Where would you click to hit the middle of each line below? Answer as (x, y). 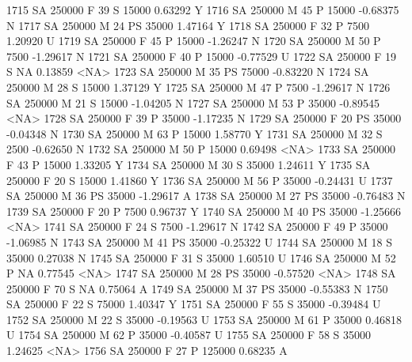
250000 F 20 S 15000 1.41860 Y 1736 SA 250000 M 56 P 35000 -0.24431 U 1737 (200, 180)
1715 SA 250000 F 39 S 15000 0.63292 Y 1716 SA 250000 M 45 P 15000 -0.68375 (203, 9)
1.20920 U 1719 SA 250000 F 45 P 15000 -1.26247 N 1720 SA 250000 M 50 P (194, 41)
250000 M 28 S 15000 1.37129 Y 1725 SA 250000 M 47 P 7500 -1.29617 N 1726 (198, 87)
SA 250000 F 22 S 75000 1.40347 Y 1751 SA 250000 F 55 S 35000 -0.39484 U (194, 304)
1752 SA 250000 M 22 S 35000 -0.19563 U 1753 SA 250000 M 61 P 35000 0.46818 (204, 319)
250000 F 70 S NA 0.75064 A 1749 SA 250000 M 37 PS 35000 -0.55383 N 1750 (197, 288)
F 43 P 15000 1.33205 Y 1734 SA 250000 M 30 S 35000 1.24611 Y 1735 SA (189, 164)
